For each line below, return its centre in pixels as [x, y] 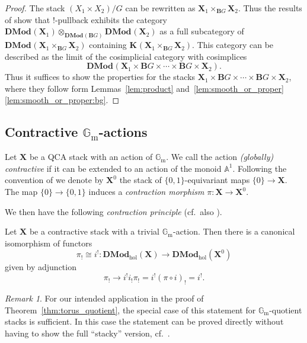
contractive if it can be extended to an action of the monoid [113, 168]
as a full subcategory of [202, 31]
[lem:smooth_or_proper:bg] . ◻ [62, 100]
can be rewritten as [160, 8]
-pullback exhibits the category [111, 19]
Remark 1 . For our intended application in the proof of [104, 298]
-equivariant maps [217, 180]
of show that [28, 19]
